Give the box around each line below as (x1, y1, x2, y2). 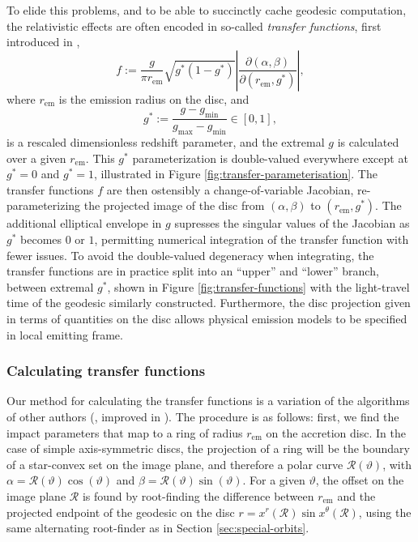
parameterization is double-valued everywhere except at (132, 149, 408, 166)
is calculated (337, 134, 399, 150)
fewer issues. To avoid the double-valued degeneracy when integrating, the (6, 246, 374, 263)
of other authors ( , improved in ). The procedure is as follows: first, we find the (6, 408, 399, 425)
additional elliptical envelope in (6, 215, 162, 232)
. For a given (242, 472, 305, 489)
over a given (6, 149, 66, 166)
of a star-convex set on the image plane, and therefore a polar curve (6, 455, 343, 472)
